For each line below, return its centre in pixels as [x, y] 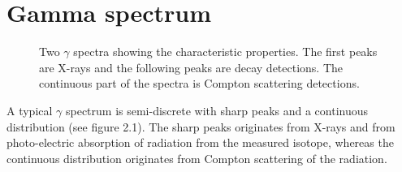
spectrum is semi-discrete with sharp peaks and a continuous [217, 110]
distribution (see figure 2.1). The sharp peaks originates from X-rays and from [201, 126]
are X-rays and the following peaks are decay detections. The [191, 67]
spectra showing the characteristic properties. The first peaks [225, 52]
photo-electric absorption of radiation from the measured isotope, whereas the [200, 142]
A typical [30, 110]
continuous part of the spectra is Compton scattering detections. [199, 83]
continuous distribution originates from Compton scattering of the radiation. [197, 158]
